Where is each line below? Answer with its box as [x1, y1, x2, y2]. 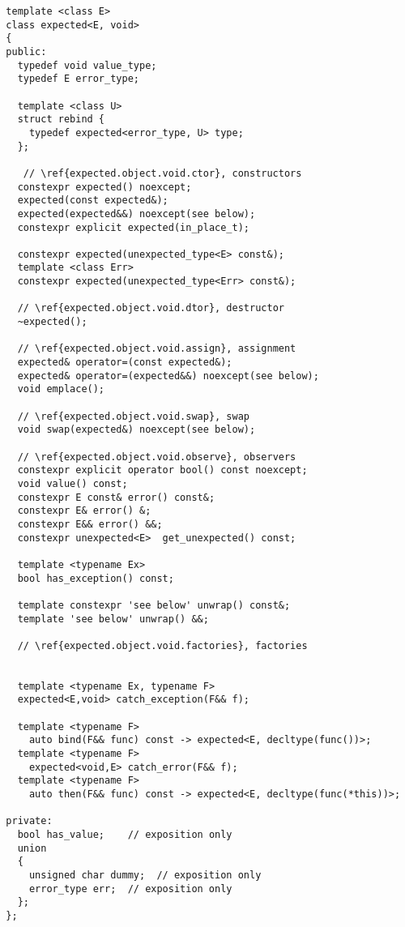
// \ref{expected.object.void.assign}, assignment [17, 343, 296, 355]
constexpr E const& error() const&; [17, 491, 215, 503]
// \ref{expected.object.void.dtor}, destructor [17, 302, 284, 314]
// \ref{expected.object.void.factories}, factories [17, 639, 308, 651]
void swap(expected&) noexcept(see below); [17, 424, 256, 436]
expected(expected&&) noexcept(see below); [17, 207, 256, 220]
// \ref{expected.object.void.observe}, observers [17, 451, 296, 463]
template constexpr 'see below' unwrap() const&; [17, 599, 291, 611]
